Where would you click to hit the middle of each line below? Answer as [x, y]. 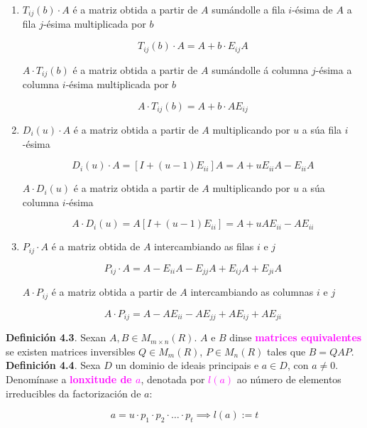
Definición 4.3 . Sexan [56, 337]
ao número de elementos [289, 379]
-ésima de [312, 9]
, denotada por [173, 379]
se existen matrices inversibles [71, 351]
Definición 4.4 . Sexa [53, 365]
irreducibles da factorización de [73, 393]
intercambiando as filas [204, 246]
